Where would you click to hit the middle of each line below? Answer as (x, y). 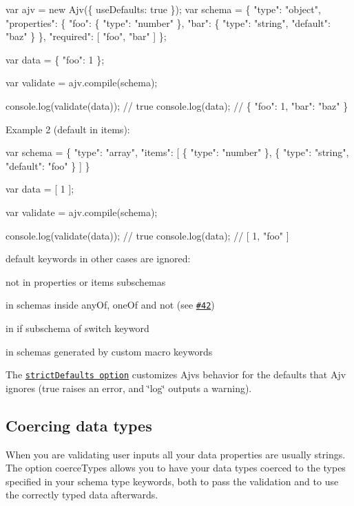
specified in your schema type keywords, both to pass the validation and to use (172, 481)
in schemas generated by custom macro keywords (109, 351)
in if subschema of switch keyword (77, 328)
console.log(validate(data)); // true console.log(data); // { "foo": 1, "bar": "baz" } (177, 105)
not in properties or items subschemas (86, 281)
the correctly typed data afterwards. (82, 495)
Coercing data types (79, 425)
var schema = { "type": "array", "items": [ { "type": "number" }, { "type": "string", (177, 152)
